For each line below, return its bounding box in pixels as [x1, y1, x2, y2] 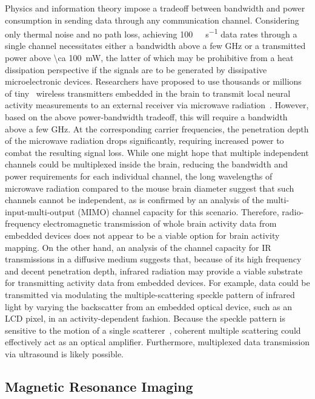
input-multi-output [5, 205, 75, 218]
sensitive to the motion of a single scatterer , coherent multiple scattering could [5, 323, 301, 336]
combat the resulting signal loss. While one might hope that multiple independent [5, 146, 309, 158]
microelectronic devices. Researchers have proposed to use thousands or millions [5, 75, 302, 88]
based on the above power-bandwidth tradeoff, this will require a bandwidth [5, 111, 288, 123]
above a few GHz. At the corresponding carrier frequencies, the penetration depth [5, 122, 309, 135]
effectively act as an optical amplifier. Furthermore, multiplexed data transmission [5, 336, 310, 348]
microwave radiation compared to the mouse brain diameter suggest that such [5, 181, 294, 194]
